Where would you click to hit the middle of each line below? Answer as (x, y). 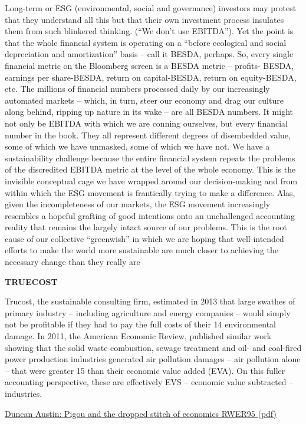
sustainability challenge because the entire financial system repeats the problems (150, 158)
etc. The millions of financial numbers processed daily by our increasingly (137, 89)
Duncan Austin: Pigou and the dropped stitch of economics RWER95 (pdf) (141, 413)
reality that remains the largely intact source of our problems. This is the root (146, 227)
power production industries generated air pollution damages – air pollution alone (153, 359)
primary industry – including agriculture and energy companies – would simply (148, 312)
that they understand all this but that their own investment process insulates (144, 19)
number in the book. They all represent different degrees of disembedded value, (148, 135)
